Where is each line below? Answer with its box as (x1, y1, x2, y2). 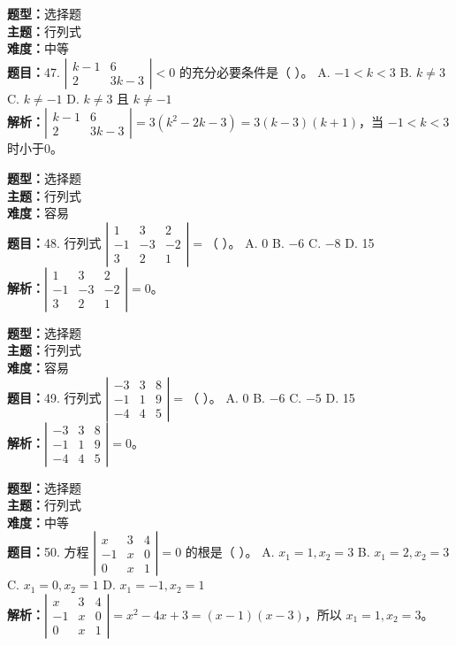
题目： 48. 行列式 (7, 233, 102, 251)
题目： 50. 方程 (7, 542, 89, 561)
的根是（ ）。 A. (185, 542, 275, 561)
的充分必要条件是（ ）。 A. (179, 62, 331, 81)
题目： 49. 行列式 (7, 388, 102, 406)
